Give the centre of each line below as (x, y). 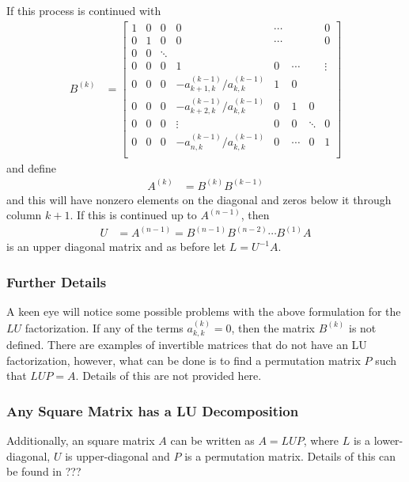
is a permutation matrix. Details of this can (290, 455)
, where (321, 440)
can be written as (212, 440)
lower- (388, 440)
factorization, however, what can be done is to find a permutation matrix (184, 360)
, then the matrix (273, 327)
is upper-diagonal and (117, 455)
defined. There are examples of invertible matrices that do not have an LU (187, 344)
